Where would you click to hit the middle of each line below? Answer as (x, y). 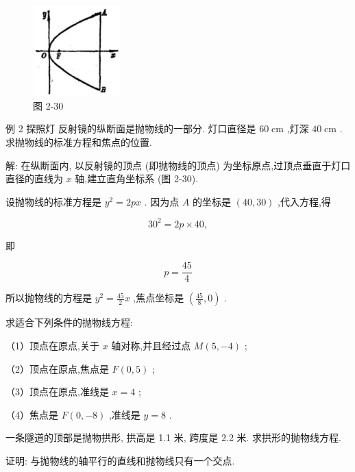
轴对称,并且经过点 (151, 346)
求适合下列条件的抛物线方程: (69, 322)
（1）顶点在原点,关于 (52, 346)
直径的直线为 (34, 178)
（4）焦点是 (32, 414)
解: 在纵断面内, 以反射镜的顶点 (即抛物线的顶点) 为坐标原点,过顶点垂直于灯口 (178, 165)
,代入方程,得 (304, 201)
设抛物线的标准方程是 (53, 201)
